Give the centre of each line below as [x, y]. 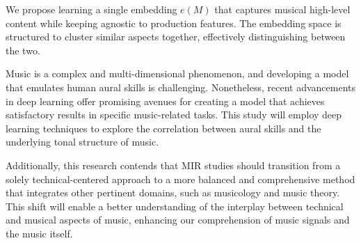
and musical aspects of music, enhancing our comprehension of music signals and [178, 220]
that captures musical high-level [282, 9]
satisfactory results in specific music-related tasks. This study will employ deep [174, 115]
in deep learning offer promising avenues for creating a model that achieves [165, 101]
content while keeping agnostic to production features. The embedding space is [174, 23]
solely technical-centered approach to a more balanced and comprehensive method [180, 179]
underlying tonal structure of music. [82, 142]
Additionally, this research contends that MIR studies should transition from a [173, 165]
